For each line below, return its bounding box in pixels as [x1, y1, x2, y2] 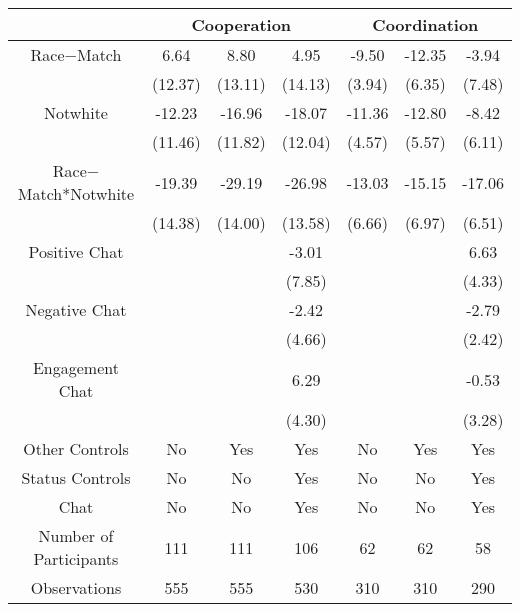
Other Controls [23, 437, 129, 460]
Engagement [32, 356, 119, 379]
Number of [38, 524, 114, 547]
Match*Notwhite [17, 182, 135, 205]
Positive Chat [28, 240, 124, 263]
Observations [30, 576, 122, 599]
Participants [33, 547, 119, 570]
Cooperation [191, 13, 292, 36]
